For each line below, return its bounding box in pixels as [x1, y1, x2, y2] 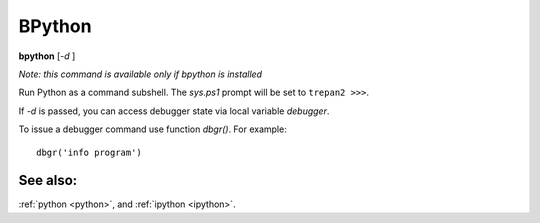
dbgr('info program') [36, 146, 142, 158]
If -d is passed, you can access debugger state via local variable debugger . [18, 105, 330, 117]
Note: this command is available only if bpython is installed [18, 68, 263, 80]
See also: [18, 172, 78, 189]
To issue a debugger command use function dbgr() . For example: [18, 123, 287, 135]
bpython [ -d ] [18, 50, 76, 62]
